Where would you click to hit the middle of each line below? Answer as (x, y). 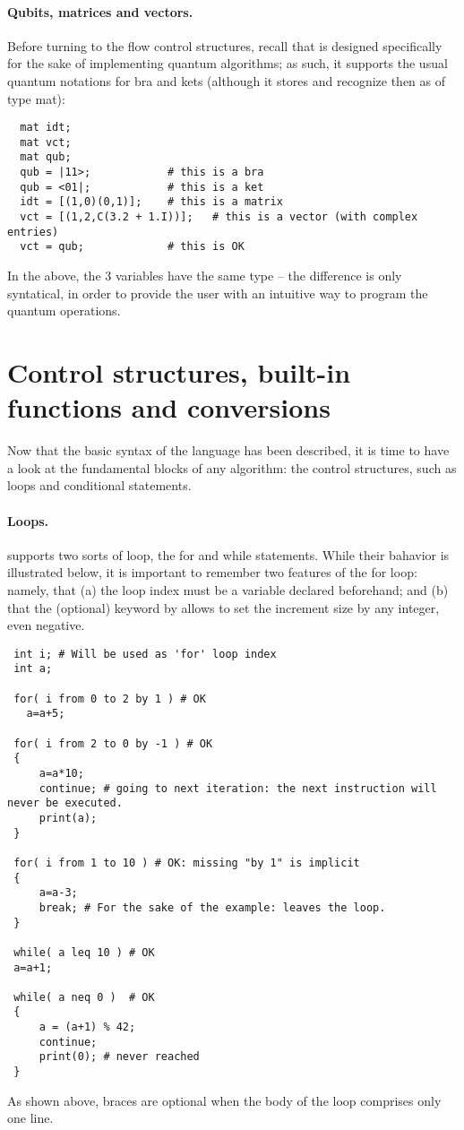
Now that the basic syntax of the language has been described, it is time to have (228, 450)
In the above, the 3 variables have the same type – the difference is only (205, 276)
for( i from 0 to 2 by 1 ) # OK (110, 699)
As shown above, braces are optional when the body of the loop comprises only (224, 1100)
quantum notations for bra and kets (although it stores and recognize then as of (227, 80)
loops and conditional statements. (99, 485)
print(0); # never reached (119, 1057)
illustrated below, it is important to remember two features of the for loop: (212, 572)
